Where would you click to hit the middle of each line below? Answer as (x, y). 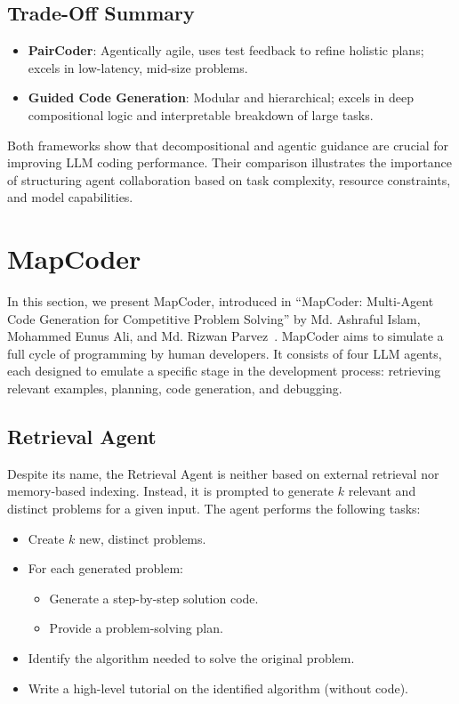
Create (46, 538)
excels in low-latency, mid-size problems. (138, 67)
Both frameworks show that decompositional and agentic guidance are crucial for (228, 145)
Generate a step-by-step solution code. (154, 598)
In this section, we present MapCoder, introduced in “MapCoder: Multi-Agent (221, 301)
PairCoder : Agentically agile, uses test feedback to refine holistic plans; (226, 50)
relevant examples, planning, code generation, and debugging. (175, 388)
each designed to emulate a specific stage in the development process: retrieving (224, 371)
